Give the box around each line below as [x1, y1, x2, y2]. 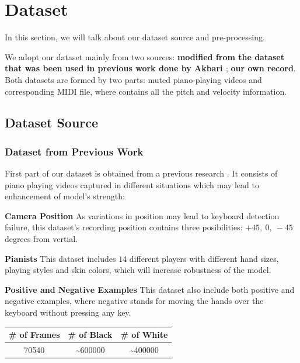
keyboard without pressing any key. [5, 306, 131, 319]
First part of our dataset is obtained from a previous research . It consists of [5, 167, 278, 179]
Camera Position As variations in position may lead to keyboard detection [5, 209, 280, 222]
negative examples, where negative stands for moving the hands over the [5, 295, 264, 307]
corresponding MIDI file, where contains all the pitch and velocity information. [5, 85, 287, 97]
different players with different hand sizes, [129, 252, 279, 264]
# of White [120, 329, 168, 341]
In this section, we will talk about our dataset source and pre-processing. [5, 31, 265, 43]
